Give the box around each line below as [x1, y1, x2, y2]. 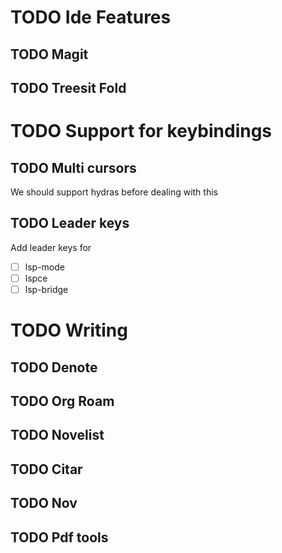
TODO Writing [10, 319, 128, 342]
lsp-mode [24, 261, 65, 273]
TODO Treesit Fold [10, 79, 127, 96]
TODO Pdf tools [10, 529, 109, 546]
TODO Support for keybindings [10, 120, 273, 143]
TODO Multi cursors [10, 159, 137, 176]
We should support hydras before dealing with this [10, 186, 218, 198]
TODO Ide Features [10, 6, 172, 29]
